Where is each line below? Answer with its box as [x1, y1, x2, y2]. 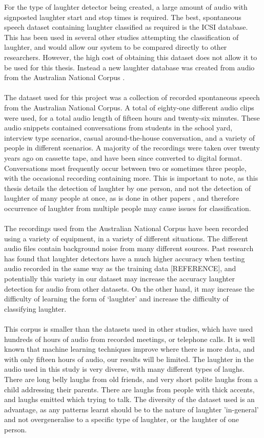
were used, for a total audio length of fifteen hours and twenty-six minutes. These [4, 112, 260, 123]
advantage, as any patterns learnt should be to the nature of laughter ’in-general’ [4, 404, 259, 414]
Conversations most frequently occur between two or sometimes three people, [4, 162, 247, 173]
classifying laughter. [4, 303, 67, 314]
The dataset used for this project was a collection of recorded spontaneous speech [4, 92, 260, 103]
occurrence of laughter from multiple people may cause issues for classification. [4, 202, 251, 213]
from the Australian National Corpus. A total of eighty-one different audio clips [4, 102, 254, 112]
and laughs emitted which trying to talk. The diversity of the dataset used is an [4, 394, 255, 405]
